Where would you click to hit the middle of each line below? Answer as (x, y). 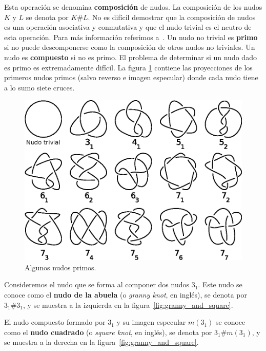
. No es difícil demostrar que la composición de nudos (172, 17)
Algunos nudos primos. (60, 267)
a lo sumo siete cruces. (39, 87)
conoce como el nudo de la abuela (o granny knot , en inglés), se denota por (126, 294)
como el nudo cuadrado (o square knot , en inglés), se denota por (108, 332)
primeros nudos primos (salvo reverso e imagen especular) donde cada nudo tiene (131, 77)
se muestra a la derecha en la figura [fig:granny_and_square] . (101, 342)
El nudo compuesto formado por (55, 322)
